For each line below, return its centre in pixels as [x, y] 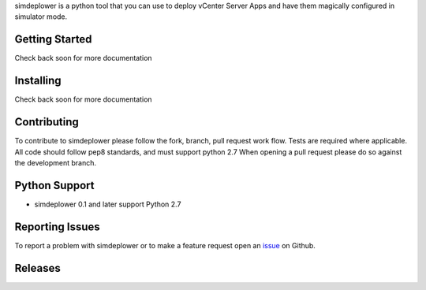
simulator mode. [41, 17]
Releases [37, 268]
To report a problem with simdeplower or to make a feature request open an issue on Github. [165, 245]
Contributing [47, 122]
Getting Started [53, 39]
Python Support [54, 185]
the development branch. [56, 162]
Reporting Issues [57, 227]
